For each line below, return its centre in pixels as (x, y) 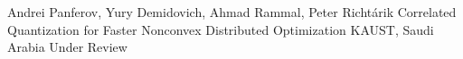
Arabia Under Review (67, 47)
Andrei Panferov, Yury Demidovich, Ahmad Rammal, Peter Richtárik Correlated (232, 12)
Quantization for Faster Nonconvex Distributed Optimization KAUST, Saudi (221, 29)
